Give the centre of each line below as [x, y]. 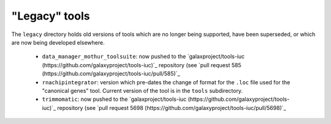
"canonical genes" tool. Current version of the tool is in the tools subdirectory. [143, 90]
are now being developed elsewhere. [58, 42]
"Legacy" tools [51, 16]
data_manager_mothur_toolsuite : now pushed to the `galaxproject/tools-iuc [143, 57]
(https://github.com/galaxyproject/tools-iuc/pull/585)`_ [111, 74]
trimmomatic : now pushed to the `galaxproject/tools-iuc [114, 99]
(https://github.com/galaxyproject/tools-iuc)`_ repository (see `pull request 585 [142, 65]
